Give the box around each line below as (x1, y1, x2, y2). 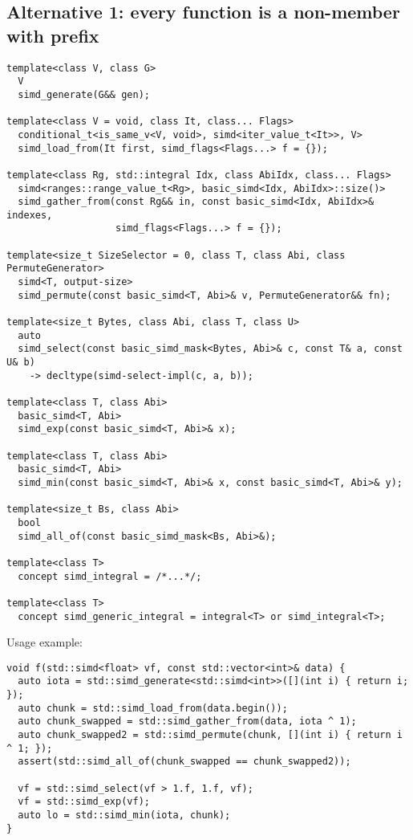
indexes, (6, 209, 53, 221)
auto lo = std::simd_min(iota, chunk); (18, 809, 231, 821)
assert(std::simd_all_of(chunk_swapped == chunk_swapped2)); (18, 756, 351, 768)
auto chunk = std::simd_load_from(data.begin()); (18, 702, 288, 714)
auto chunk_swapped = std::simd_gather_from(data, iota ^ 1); (18, 716, 357, 728)
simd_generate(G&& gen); (18, 88, 150, 100)
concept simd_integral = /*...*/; (18, 570, 202, 582)
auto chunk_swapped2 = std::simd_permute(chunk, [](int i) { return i (18, 729, 403, 741)
